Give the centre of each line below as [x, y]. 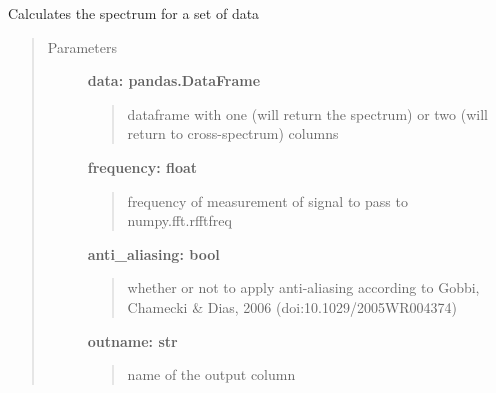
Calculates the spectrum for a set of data [134, 13]
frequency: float [142, 166]
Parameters [82, 46]
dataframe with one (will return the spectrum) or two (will [307, 113]
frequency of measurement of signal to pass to [267, 200]
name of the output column [211, 374]
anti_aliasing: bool [153, 253]
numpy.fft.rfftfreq [179, 220]
